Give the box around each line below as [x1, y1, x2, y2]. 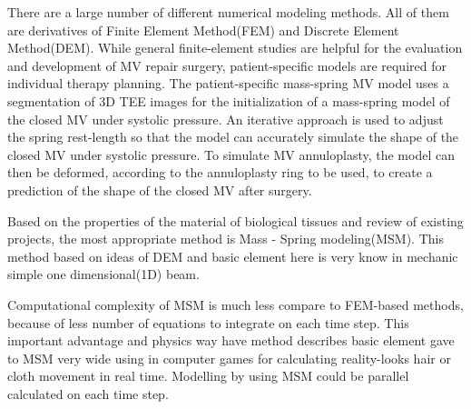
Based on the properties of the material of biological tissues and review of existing [7, 211, 464, 230]
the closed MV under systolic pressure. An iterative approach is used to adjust [7, 109, 444, 128]
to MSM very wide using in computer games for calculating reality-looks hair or [7, 348, 451, 367]
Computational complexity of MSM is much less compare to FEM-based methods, [7, 294, 464, 314]
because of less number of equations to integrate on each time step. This [7, 313, 409, 332]
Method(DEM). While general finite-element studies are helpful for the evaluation [7, 38, 463, 57]
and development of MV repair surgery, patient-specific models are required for [7, 55, 446, 75]
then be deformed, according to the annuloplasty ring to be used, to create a [7, 163, 433, 182]
